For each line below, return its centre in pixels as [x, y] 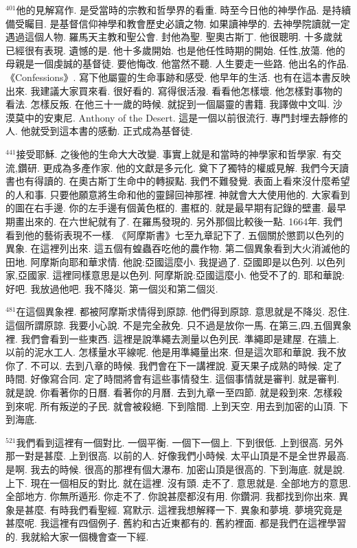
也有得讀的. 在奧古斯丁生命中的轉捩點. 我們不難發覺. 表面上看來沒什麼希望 [182, 181]
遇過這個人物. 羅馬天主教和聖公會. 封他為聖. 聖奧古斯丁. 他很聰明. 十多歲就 [174, 37]
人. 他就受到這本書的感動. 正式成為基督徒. [99, 131]
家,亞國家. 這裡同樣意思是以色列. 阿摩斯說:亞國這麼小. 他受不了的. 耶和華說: [175, 275]
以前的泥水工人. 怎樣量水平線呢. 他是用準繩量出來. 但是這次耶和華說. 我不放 [176, 352]
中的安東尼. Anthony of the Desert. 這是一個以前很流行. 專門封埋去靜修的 [186, 117]
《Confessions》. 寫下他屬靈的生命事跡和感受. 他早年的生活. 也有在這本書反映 [178, 77]
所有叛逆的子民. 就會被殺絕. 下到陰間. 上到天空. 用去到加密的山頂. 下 [194, 406]
